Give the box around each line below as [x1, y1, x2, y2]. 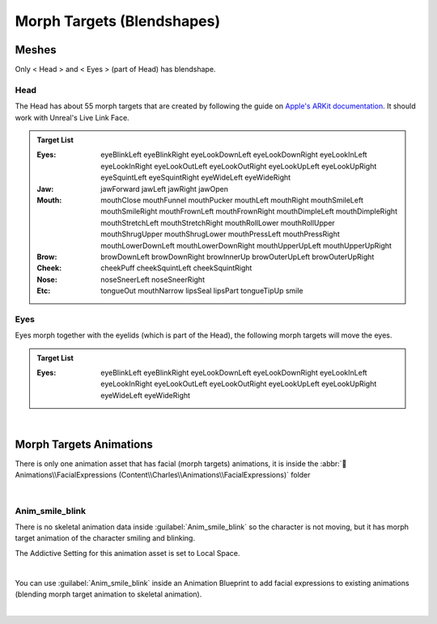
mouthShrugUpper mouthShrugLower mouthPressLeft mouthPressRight [100, 229, 340, 239]
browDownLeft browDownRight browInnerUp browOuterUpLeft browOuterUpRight [100, 252, 375, 261]
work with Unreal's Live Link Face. [15, 112, 129, 122]
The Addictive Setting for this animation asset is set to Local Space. [15, 548, 240, 558]
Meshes [15, 43, 57, 57]
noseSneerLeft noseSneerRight [100, 274, 206, 284]
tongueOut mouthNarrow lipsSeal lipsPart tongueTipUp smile [100, 286, 303, 295]
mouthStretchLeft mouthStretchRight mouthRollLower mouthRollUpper [100, 218, 335, 227]
